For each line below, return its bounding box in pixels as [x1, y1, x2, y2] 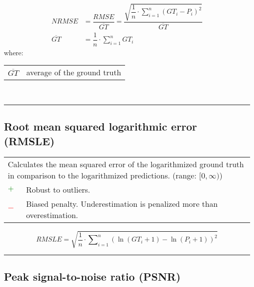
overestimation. [26, 209, 78, 221]
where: [4, 47, 23, 57]
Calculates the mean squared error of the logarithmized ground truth [8, 158, 244, 170]
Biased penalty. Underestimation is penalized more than [26, 198, 218, 209]
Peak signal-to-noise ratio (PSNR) [4, 269, 181, 284]
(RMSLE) [4, 133, 55, 148]
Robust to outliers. [26, 183, 90, 195]
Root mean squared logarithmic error [4, 119, 197, 134]
